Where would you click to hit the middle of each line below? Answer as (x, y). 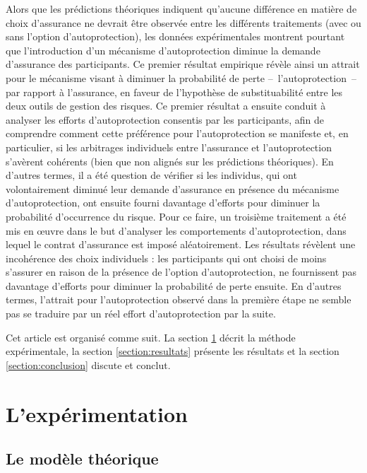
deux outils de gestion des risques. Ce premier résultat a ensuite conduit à (166, 106)
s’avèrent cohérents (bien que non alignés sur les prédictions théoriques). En (170, 161)
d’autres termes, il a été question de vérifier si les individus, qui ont (151, 175)
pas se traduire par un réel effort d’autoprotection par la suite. (141, 314)
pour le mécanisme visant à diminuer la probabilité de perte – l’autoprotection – (181, 77)
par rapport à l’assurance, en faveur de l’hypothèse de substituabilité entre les (174, 92)
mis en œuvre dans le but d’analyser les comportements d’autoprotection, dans (176, 230)
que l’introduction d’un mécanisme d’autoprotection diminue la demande (163, 50)
